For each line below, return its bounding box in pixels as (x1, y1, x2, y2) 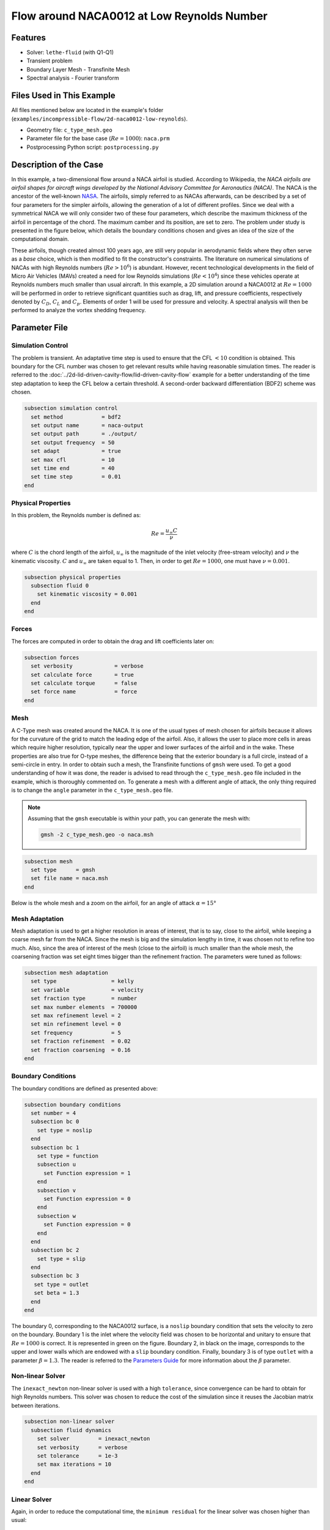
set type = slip (37, 1255, 86, 1262)
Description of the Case (11, 159, 104, 170)
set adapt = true (31, 447, 122, 455)
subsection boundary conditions (24, 1101, 122, 1108)
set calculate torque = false (31, 679, 137, 687)
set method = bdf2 (31, 413, 122, 420)
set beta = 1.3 (34, 1289, 79, 1297)
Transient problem (26, 57, 73, 64)
